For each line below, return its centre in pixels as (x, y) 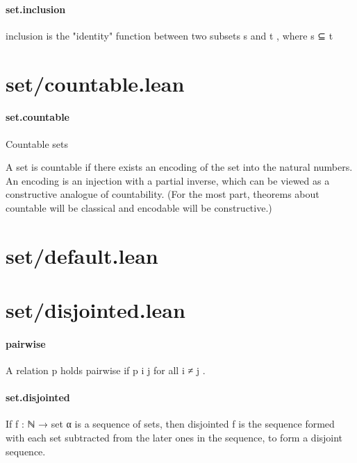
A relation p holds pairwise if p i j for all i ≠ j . (106, 370)
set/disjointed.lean (96, 310)
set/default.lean (82, 255)
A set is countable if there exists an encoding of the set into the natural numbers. (179, 167)
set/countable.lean (95, 83)
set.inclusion (36, 9)
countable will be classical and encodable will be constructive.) (139, 207)
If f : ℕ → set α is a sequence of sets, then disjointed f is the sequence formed (170, 424)
